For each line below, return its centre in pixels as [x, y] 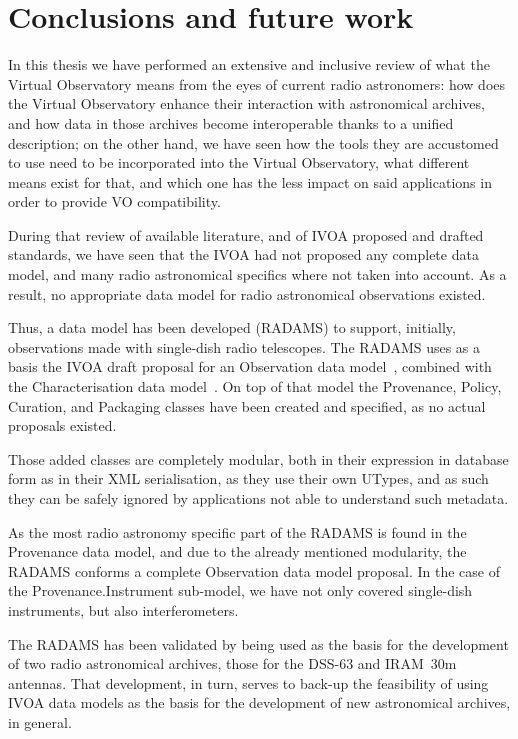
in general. [40, 721]
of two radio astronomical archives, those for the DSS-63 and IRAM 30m [232, 663]
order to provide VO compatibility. [114, 201]
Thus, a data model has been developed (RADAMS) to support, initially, [232, 327]
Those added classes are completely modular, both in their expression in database [258, 458]
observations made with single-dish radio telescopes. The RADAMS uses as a [244, 346]
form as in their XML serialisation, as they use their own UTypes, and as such [248, 478]
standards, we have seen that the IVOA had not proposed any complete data [243, 254]
